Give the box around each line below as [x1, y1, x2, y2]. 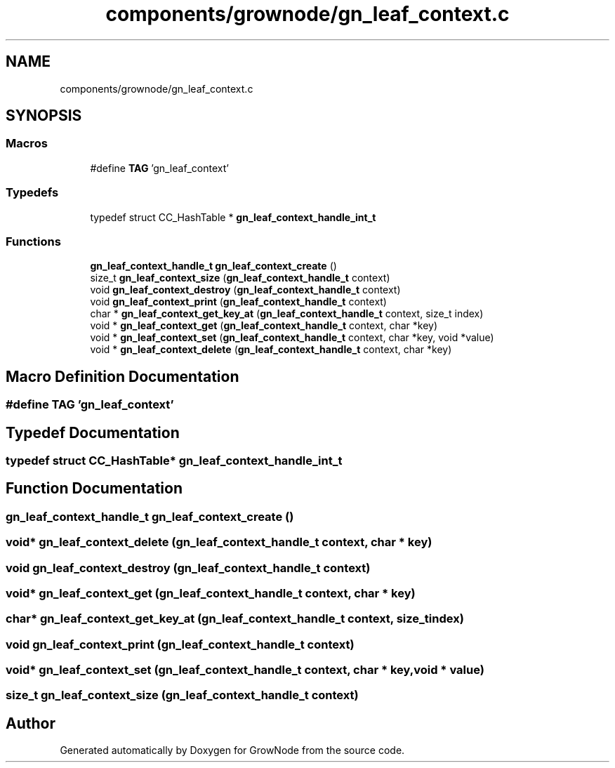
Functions [6, 234, 61, 249]
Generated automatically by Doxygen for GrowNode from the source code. [60, 744, 405, 757]
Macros [6, 136, 48, 151]
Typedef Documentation [6, 423, 180, 442]
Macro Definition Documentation [6, 367, 239, 385]
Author [6, 714, 55, 732]
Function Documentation [6, 479, 183, 498]
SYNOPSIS [6, 107, 82, 125]
